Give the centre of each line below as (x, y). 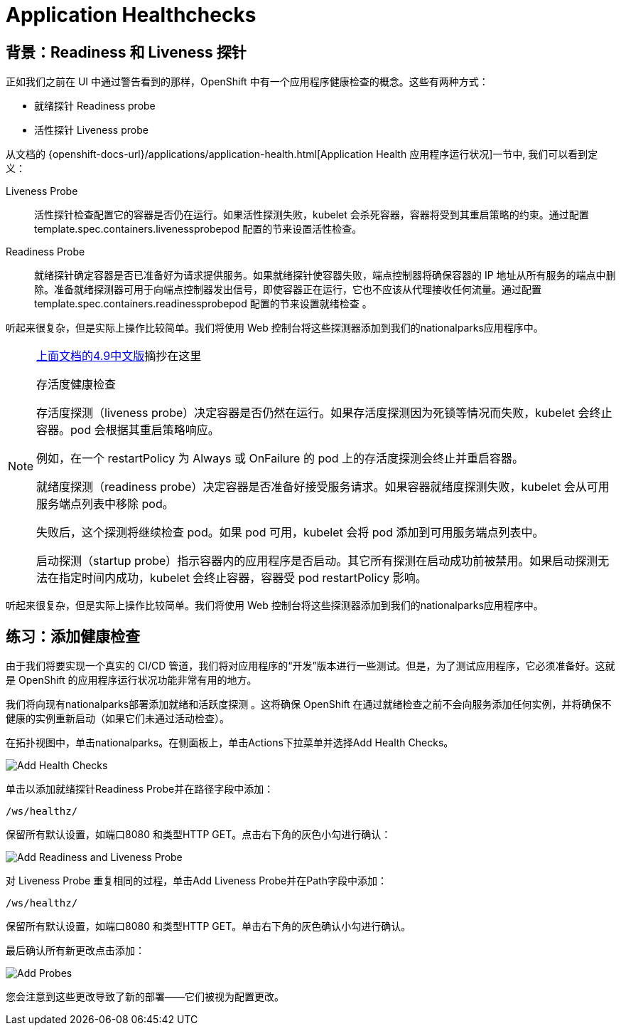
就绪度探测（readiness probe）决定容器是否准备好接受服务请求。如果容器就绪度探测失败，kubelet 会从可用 (323, 487)
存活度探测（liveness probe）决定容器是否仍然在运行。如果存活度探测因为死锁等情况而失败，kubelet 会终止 (324, 413)
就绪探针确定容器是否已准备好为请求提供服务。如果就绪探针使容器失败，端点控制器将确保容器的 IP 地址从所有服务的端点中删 (325, 275)
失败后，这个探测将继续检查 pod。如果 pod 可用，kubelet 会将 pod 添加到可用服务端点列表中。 (290, 533)
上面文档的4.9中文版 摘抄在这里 (119, 356)
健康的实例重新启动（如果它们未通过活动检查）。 (118, 719)
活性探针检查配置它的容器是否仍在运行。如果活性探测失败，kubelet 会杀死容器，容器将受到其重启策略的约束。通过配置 (312, 215)
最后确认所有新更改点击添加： (75, 951)
